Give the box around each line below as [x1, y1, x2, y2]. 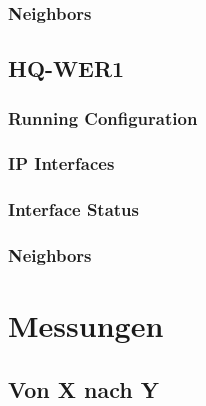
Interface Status [8, 197, 139, 222]
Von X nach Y [8, 373, 159, 404]
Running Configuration [8, 105, 198, 130]
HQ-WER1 [8, 53, 125, 84]
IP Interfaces [8, 151, 115, 176]
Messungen [8, 305, 164, 346]
